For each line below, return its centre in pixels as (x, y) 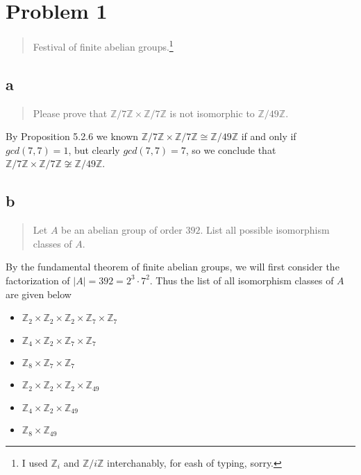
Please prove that (70, 113)
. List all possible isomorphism (265, 230)
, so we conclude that (231, 149)
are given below (39, 294)
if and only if (269, 136)
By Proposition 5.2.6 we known (72, 136)
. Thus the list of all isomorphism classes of (242, 280)
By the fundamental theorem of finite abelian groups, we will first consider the (173, 267)
